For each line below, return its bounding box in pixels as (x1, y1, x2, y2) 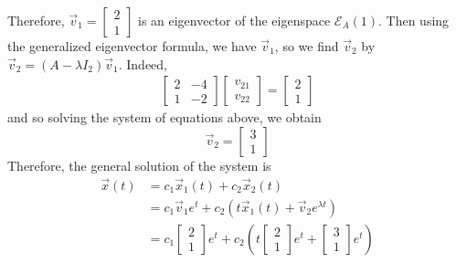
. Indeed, (118, 54, 168, 73)
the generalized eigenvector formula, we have (7, 37, 257, 55)
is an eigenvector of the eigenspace (137, 11, 331, 29)
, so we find (274, 37, 339, 55)
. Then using (378, 11, 450, 29)
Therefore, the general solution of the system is (7, 155, 271, 174)
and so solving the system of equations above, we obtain (7, 108, 322, 127)
